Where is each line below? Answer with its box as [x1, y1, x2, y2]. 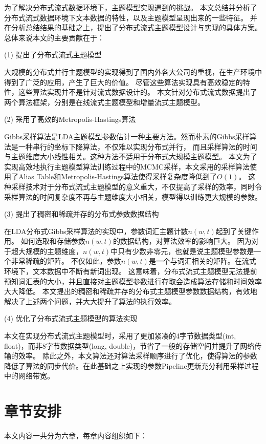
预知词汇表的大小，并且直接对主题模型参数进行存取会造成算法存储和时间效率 [4, 276, 262, 286]
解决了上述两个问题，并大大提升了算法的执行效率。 [4, 295, 176, 306]
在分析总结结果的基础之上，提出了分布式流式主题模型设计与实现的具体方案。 [4, 22, 262, 33]
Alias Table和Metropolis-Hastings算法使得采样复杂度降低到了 [18, 171, 217, 182]
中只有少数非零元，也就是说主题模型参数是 [110, 245, 254, 256]
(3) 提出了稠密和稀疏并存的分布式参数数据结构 [4, 208, 159, 219]
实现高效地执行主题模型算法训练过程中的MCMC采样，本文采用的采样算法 [4, 161, 250, 172]
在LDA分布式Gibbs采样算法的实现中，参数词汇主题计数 [4, 225, 188, 236]
